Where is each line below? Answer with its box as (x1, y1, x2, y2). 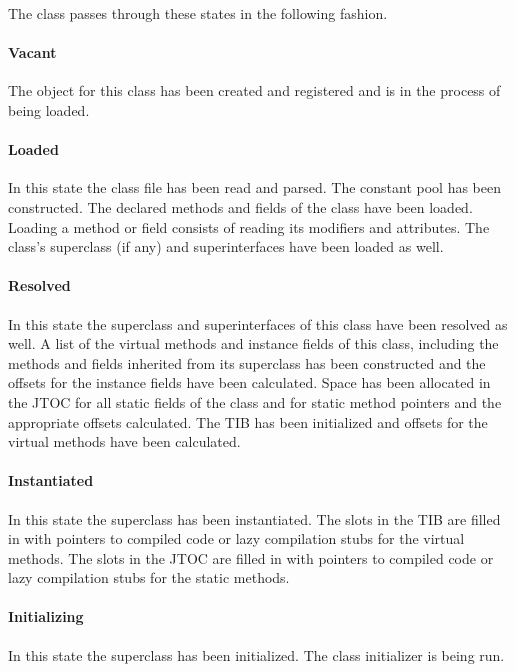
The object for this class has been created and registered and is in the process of (8, 80, 501, 101)
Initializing (8, 606, 84, 627)
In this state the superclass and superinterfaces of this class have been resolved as (8, 313, 508, 334)
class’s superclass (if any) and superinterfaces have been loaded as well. (8, 236, 444, 257)
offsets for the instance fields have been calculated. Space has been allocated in (8, 372, 491, 393)
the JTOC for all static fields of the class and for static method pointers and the (8, 391, 502, 412)
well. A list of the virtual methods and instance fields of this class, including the (8, 333, 499, 354)
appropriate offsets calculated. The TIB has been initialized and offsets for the (8, 411, 488, 432)
